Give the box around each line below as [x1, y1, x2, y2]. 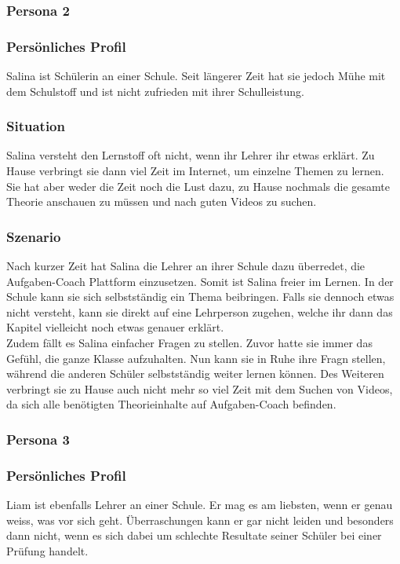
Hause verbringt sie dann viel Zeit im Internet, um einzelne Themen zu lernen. [6, 163, 384, 179]
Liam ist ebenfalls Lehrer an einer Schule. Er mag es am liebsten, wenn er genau [6, 496, 393, 513]
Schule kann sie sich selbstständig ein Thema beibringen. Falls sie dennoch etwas [6, 288, 395, 305]
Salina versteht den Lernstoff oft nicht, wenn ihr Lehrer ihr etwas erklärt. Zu [6, 147, 375, 163]
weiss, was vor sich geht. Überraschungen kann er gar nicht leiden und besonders [6, 511, 394, 528]
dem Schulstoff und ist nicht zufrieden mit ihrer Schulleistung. [6, 82, 304, 99]
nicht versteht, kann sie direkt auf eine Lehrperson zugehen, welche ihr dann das [6, 303, 393, 320]
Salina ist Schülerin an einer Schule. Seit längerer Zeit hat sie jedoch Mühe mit [6, 68, 386, 84]
